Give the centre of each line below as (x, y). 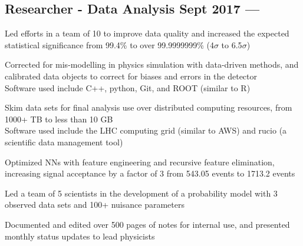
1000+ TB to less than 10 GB (59, 119)
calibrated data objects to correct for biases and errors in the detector (131, 76)
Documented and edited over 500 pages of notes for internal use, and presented (147, 224)
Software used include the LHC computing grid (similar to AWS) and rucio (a (146, 130)
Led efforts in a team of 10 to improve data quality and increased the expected (147, 33)
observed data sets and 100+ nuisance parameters (95, 205)
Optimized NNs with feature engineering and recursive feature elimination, (140, 162)
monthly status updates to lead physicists (80, 236)
